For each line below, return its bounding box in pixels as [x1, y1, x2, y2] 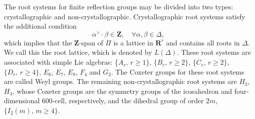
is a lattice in [113, 37, 153, 47]
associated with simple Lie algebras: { [4, 57, 119, 67]
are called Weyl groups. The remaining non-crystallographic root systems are [4, 76, 237, 86]
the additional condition [4, 21, 77, 31]
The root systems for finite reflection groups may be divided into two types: [4, 1, 233, 11]
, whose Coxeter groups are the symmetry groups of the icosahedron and [12, 85, 232, 96]
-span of [79, 37, 103, 47]
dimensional [4, 95, 40, 106]
